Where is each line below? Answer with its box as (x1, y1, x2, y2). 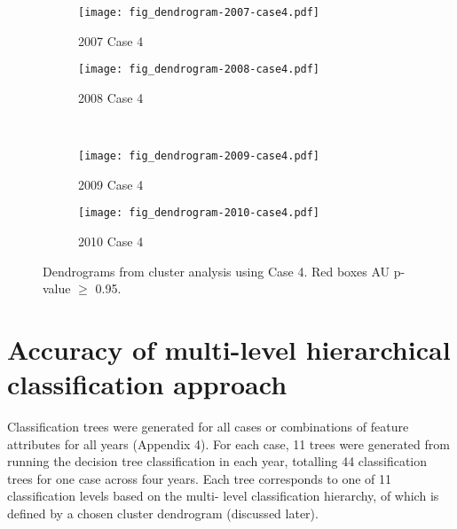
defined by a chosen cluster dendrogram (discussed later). (7, 504, 319, 523)
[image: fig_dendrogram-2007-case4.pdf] (78, 6, 320, 19)
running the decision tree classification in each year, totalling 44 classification (7, 452, 428, 471)
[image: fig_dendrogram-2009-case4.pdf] (78, 150, 320, 163)
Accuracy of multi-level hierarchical (7, 331, 451, 367)
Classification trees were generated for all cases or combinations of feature (7, 417, 409, 436)
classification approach (7, 366, 288, 402)
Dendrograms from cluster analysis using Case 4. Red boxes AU (43, 261, 390, 280)
